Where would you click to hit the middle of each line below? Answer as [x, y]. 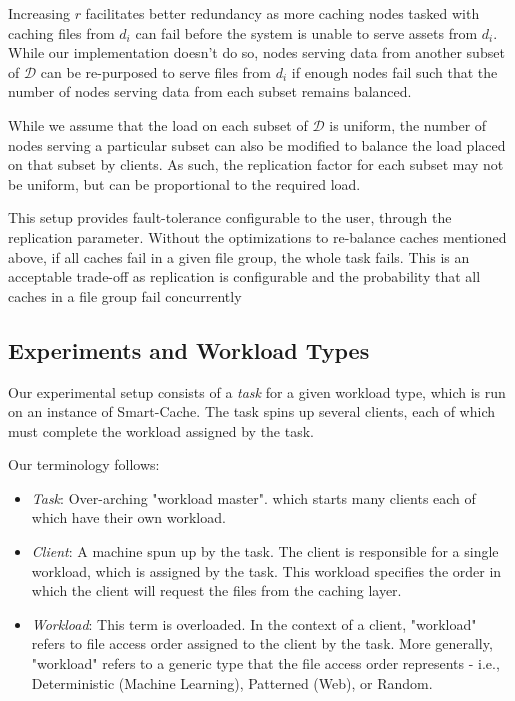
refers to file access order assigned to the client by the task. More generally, [262, 643]
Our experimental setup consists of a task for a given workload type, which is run [257, 391]
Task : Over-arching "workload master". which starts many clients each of [253, 497]
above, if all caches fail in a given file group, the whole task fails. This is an [239, 256]
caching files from [61, 32]
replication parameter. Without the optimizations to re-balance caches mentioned [257, 236]
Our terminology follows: [84, 464]
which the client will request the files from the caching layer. [216, 590]
